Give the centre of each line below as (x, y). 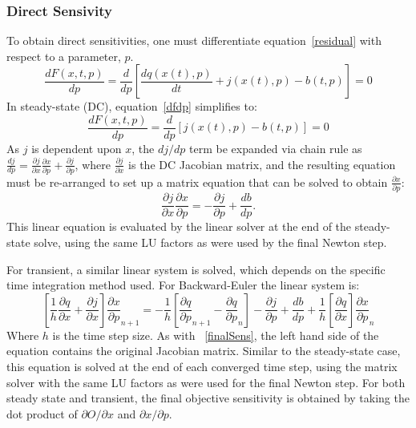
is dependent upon (77, 149)
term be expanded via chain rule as (276, 149)
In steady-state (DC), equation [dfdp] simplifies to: (132, 106)
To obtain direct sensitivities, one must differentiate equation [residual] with (194, 40)
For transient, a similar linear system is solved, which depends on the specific (196, 269)
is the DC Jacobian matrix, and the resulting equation (262, 164)
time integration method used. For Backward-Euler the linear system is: (183, 285)
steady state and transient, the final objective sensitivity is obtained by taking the (208, 398)
